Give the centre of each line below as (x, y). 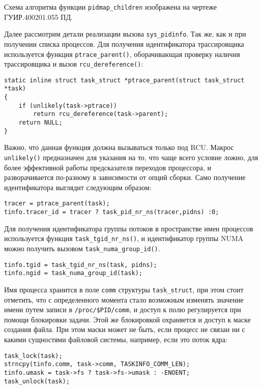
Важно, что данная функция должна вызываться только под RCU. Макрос (119, 147)
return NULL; (40, 123)
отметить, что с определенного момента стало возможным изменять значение (124, 299)
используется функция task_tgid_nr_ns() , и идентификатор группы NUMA (124, 238)
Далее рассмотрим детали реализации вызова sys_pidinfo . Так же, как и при (125, 34)
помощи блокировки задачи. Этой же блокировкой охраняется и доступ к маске (127, 319)
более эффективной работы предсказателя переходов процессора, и (108, 167)
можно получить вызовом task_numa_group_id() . (82, 248)
